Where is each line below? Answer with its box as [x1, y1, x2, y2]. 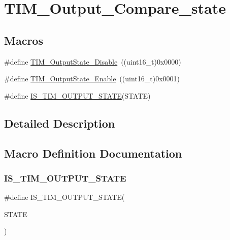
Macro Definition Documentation [4, 145, 182, 161]
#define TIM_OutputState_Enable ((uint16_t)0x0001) [4, 73, 180, 84]
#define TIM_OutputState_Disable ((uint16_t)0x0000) [4, 56, 181, 67]
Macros [4, 32, 43, 48]
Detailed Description [4, 115, 115, 131]
